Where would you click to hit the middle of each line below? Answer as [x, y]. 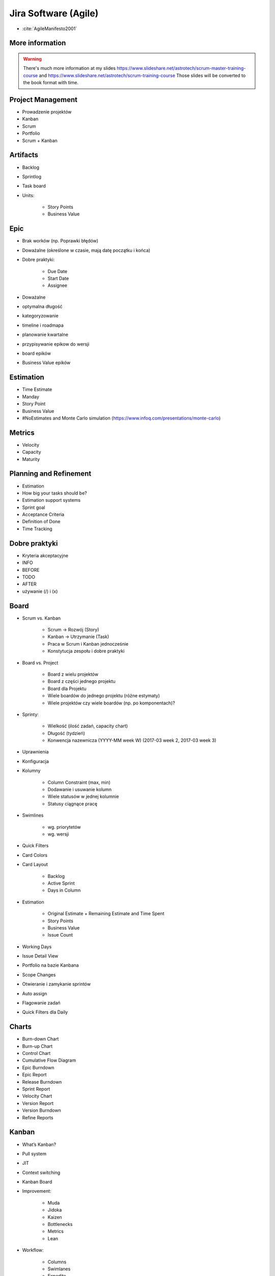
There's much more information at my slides [70, 68]
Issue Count [60, 935]
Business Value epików [46, 363]
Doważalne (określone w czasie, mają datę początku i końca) [86, 250]
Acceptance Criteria [43, 514]
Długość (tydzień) [66, 733]
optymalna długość [42, 307]
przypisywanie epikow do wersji [56, 344]
